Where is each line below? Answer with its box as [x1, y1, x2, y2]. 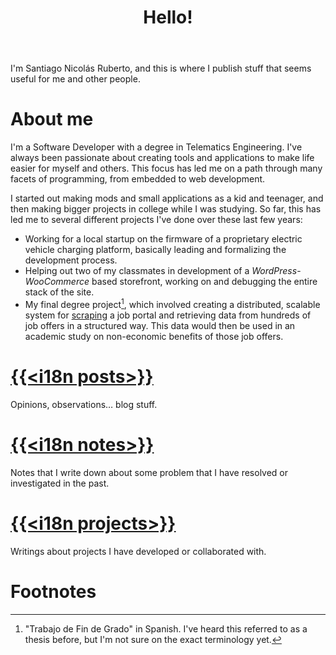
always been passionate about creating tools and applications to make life [10, 152, 315, 164]
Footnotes [10, 580, 97, 603]
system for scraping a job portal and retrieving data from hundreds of [24, 309, 312, 321]
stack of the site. [24, 286, 95, 298]
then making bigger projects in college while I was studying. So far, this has [10, 203, 322, 215]
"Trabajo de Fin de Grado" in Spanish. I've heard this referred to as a [24, 622, 308, 635]
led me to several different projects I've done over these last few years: [10, 214, 303, 226]
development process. [24, 254, 118, 266]
